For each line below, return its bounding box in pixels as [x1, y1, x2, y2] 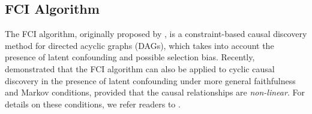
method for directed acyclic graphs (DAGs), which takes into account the [5, 39, 274, 51]
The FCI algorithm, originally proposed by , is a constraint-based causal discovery [5, 27, 307, 40]
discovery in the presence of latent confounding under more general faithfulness [5, 74, 296, 87]
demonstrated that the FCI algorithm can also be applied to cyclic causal [5, 62, 275, 75]
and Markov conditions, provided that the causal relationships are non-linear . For [5, 86, 305, 98]
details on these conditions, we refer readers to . [5, 97, 181, 110]
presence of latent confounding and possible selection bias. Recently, [5, 51, 255, 63]
